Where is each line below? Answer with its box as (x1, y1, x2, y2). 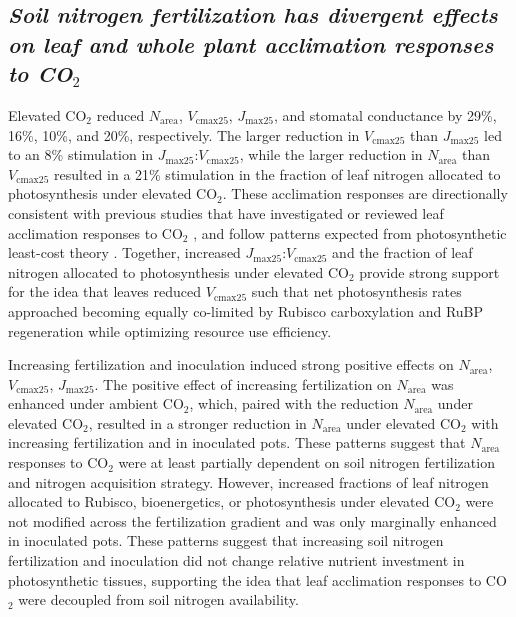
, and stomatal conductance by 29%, (274, 104, 497, 125)
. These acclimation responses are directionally (222, 183, 508, 204)
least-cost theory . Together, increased (8, 242, 241, 263)
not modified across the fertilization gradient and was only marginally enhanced (8, 510, 497, 531)
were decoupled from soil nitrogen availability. (18, 589, 299, 610)
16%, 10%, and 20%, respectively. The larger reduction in (8, 124, 360, 145)
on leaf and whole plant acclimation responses (8, 28, 494, 59)
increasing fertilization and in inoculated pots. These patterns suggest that (8, 432, 466, 453)
